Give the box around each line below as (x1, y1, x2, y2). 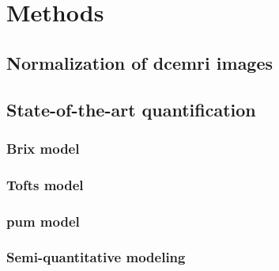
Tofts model (6, 174, 84, 194)
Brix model (6, 138, 80, 158)
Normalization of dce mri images (6, 50, 273, 74)
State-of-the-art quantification (6, 97, 256, 121)
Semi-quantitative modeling (6, 247, 186, 267)
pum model (6, 211, 80, 231)
